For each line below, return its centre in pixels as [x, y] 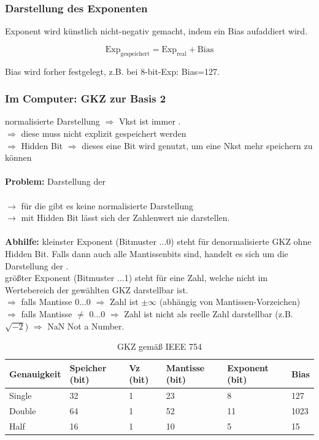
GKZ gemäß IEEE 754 [159, 346]
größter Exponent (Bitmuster [60, 278]
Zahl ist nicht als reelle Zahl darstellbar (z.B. [209, 313]
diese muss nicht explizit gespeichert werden [104, 133]
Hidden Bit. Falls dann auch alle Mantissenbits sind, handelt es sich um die [147, 253]
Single [21, 396]
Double [23, 410]
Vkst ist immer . [150, 121]
